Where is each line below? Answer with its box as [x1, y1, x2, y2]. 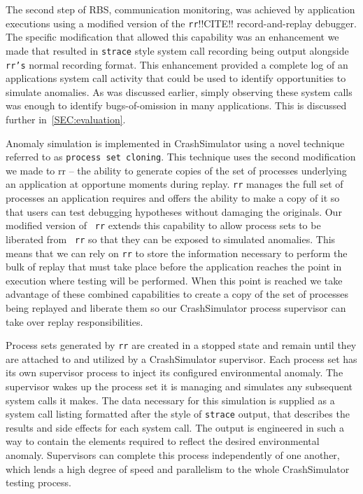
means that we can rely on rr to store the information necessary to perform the [6, 245, 348, 260]
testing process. [6, 475, 71, 490]
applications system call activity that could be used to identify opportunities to [6, 71, 346, 85]
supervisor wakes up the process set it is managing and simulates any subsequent [6, 379, 353, 393]
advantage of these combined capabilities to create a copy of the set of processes [6, 287, 349, 301]
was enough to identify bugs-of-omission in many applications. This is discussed [6, 98, 347, 113]
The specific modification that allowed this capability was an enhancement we [6, 29, 339, 44]
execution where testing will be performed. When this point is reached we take [6, 273, 343, 287]
